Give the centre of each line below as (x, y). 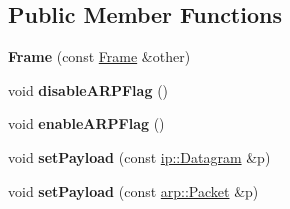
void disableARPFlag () (88, 89)
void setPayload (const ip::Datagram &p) (139, 156)
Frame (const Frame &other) (99, 56)
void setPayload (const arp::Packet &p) (133, 190)
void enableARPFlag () (86, 123)
